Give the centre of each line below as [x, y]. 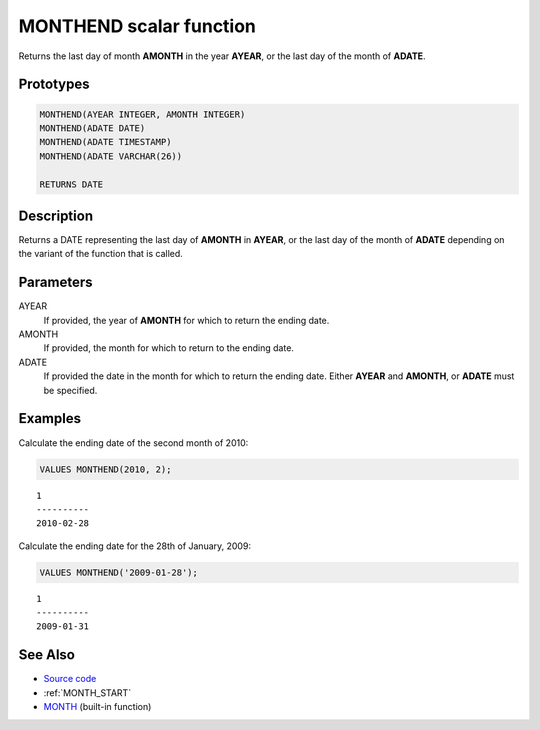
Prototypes [54, 84]
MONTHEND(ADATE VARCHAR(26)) [111, 156]
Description [56, 215]
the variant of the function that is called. [101, 254]
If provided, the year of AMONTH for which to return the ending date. [186, 320]
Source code [70, 679]
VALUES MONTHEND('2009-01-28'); [119, 572]
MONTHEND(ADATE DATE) [92, 128]
